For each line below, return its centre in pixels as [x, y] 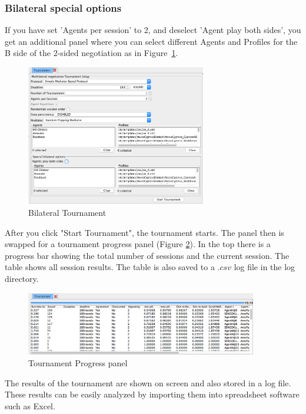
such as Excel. [30, 405]
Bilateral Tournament [67, 213]
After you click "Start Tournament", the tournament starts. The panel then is [144, 232]
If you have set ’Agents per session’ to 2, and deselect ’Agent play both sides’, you [153, 30]
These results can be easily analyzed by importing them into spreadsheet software [152, 394]
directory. [22, 279]
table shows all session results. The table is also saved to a [110, 267]
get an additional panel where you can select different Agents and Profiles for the [151, 41]
